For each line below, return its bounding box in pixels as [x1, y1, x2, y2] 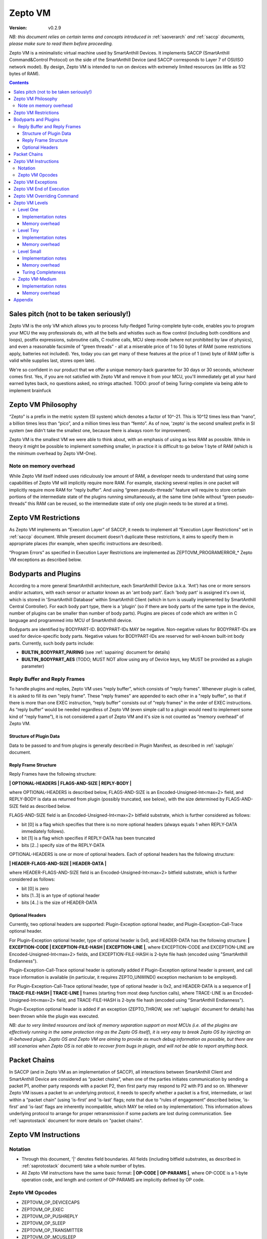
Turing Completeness [22, 269, 66, 275]
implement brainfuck [9, 387, 51, 394]
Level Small [18, 248, 42, 254]
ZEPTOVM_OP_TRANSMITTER [21, 1227, 83, 1233]
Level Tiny [18, 227, 39, 233]
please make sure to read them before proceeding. [9, 41, 113, 47]
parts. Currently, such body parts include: [9, 640, 94, 646]
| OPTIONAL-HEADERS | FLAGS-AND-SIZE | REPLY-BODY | [9, 780, 132, 786]
